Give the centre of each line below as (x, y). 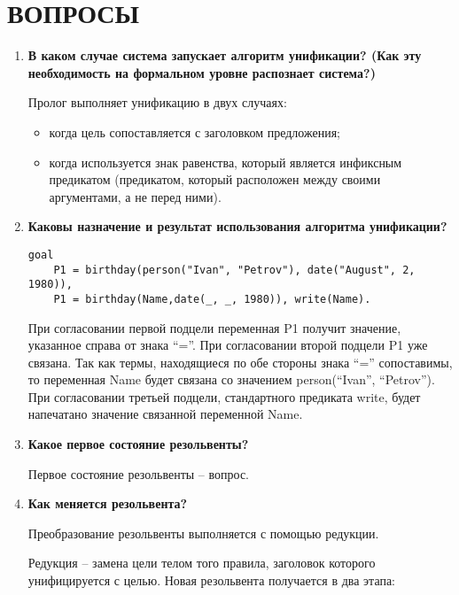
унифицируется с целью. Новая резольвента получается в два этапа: (212, 580)
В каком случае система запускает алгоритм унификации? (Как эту (225, 55)
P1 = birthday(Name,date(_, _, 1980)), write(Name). (212, 299)
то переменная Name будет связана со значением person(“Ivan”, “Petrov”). (231, 379)
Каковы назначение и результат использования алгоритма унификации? (237, 226)
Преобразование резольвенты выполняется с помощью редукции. (203, 533)
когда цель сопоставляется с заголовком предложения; (194, 131)
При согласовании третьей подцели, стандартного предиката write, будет (224, 396)
